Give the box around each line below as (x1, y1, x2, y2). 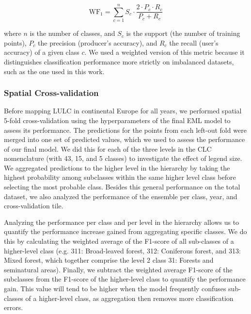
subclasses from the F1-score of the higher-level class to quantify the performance (4, 274, 246, 284)
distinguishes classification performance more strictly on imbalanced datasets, (4, 56, 234, 66)
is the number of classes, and (30, 28, 115, 38)
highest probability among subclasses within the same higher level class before (4, 172, 236, 182)
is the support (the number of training (126, 28, 240, 38)
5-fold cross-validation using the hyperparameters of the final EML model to (4, 115, 231, 125)
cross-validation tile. (4, 201, 63, 211)
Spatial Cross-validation (4, 87, 99, 99)
